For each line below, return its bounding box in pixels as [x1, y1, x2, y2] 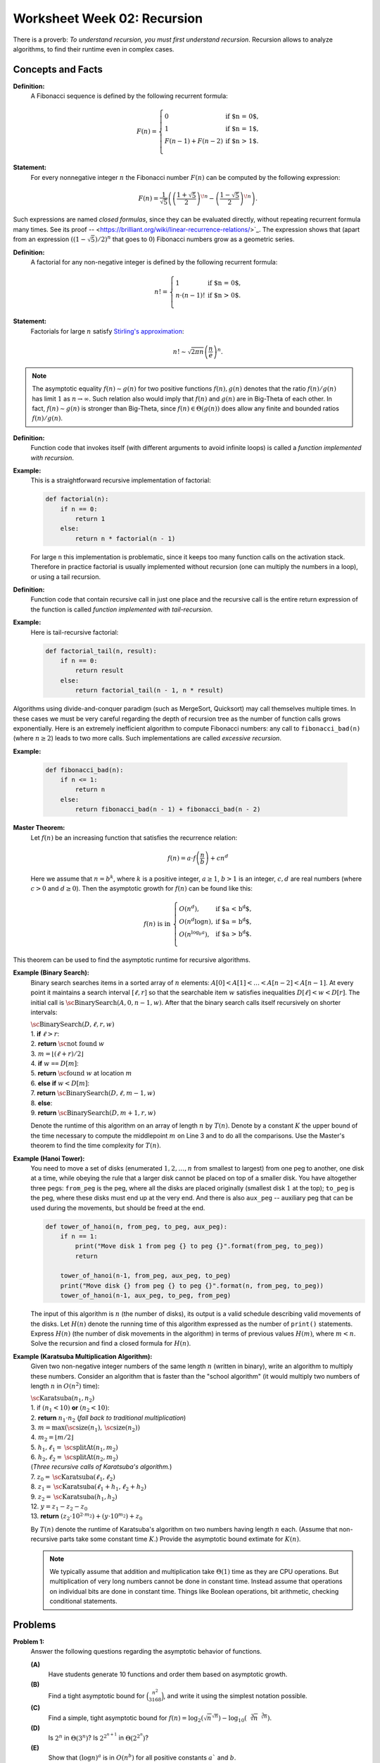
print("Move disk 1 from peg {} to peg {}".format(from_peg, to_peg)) [75, 1242, 324, 1250]
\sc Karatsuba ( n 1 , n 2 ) [30, 1394, 95, 1404]
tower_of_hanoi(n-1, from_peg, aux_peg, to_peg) [60, 1271, 232, 1280]
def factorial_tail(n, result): [45, 647, 158, 655]
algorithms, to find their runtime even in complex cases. [13, 44, 175, 53]
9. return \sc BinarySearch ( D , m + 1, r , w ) [30, 1109, 156, 1117]
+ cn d [210, 853, 229, 862]
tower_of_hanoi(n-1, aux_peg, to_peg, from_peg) [60, 1291, 232, 1300]
